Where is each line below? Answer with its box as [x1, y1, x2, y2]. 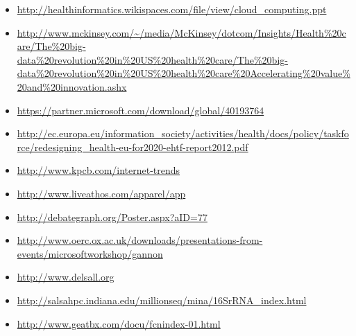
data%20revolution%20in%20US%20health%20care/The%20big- [17, 52, 288, 67]
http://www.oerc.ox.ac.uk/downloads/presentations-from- [17, 233, 263, 247]
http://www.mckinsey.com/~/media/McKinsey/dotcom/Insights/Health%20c [17, 25, 346, 39]
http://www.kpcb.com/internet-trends [17, 163, 180, 177]
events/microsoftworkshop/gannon [17, 246, 163, 260]
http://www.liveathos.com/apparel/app [17, 186, 186, 200]
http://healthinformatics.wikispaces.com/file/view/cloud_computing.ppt [17, 2, 327, 16]
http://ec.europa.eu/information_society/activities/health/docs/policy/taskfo [17, 126, 349, 141]
